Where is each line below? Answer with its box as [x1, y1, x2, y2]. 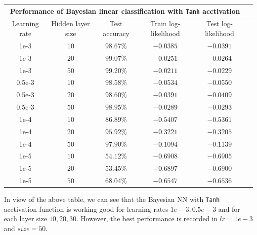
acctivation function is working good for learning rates [4, 203, 169, 214]
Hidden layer [51, 18, 90, 29]
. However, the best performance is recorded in [76, 213, 218, 224]
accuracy [103, 28, 129, 38]
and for [218, 203, 240, 214]
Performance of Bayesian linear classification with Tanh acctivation [10, 5, 240, 16]
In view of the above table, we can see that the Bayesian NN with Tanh [4, 194, 220, 204]
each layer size [4, 213, 47, 224]
